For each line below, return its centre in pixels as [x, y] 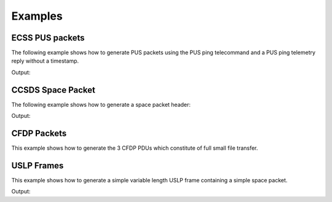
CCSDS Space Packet [53, 90]
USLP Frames [38, 165]
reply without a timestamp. [45, 61]
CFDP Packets [39, 133]
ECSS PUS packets [48, 38]
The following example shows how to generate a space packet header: [101, 104]
